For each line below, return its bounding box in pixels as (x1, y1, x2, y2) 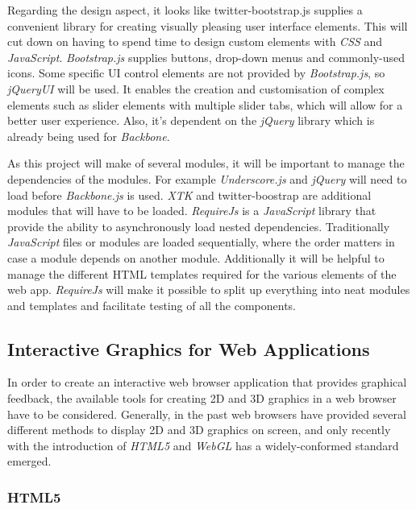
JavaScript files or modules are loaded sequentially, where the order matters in (7, 234, 395, 250)
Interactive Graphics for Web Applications (7, 336, 370, 361)
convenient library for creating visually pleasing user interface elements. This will (7, 17, 408, 34)
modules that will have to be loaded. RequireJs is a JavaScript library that (7, 202, 376, 219)
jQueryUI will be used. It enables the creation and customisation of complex (7, 80, 385, 97)
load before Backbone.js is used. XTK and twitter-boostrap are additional (7, 186, 372, 203)
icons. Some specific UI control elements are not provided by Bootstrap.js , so (7, 64, 385, 81)
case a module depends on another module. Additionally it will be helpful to (7, 249, 385, 266)
